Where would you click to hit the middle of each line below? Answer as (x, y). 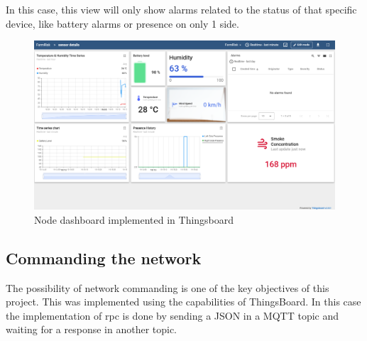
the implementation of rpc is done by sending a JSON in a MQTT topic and (172, 315)
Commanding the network (104, 258)
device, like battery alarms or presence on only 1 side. (122, 23)
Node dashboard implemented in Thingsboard (134, 219)
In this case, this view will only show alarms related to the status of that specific (181, 9)
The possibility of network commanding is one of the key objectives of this (168, 287)
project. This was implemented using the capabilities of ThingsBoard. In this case (183, 302)
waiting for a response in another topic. (92, 329)
